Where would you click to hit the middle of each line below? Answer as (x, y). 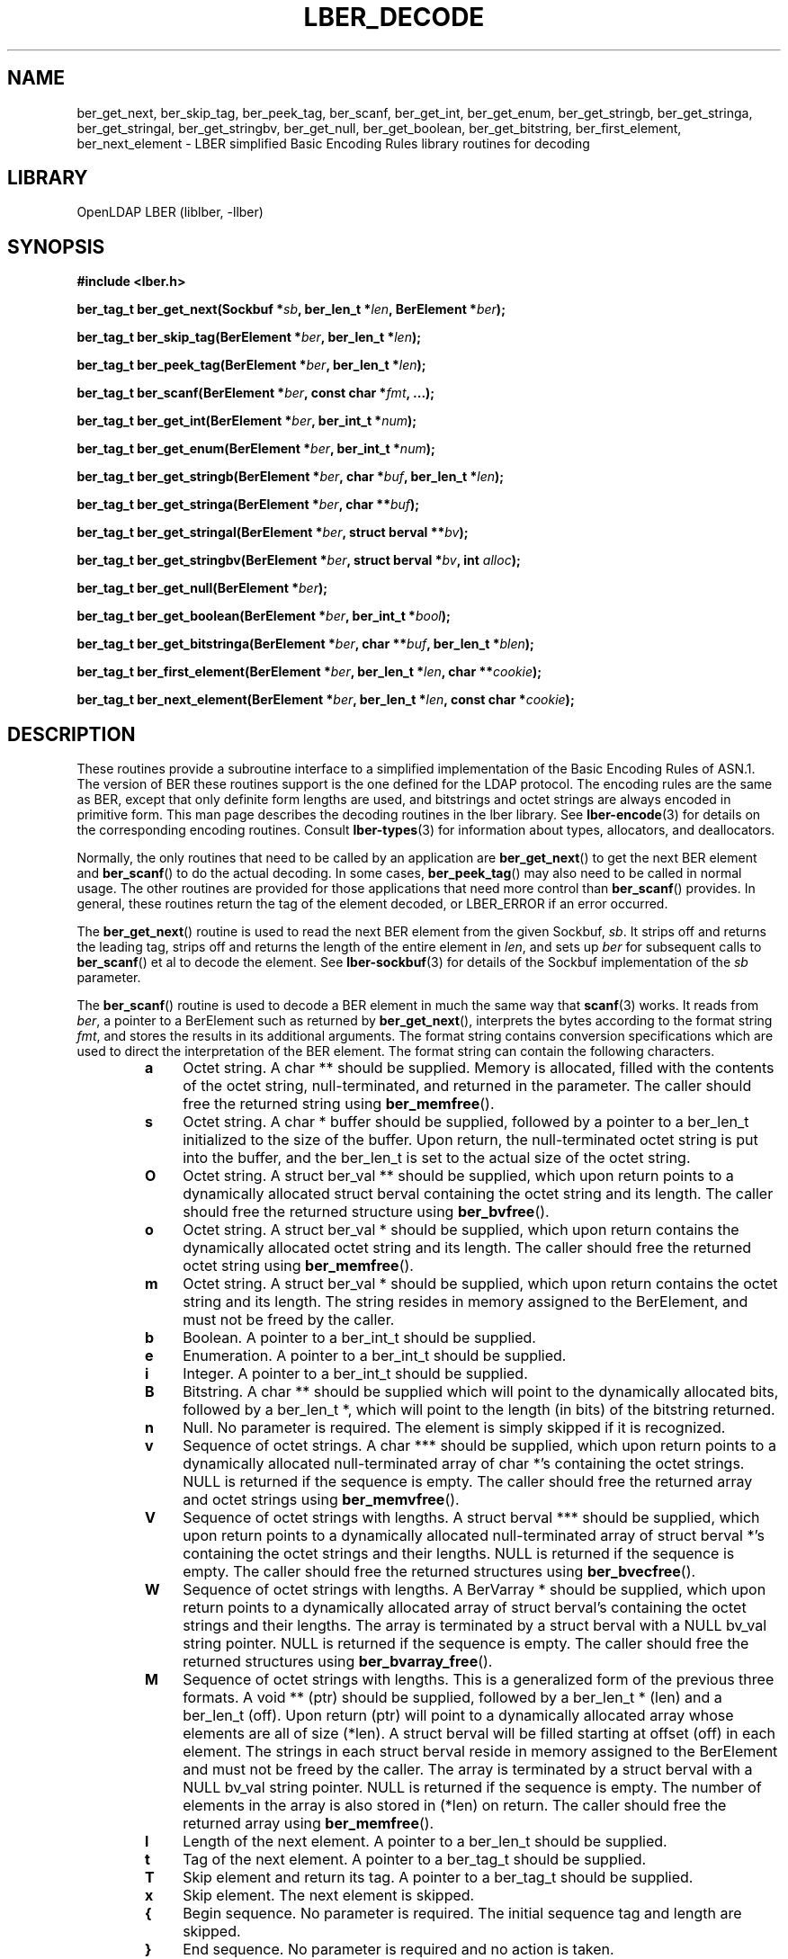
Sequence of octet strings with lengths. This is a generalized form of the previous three (479, 1680)
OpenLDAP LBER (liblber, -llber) (170, 212)
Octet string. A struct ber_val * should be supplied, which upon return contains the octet (480, 1284)
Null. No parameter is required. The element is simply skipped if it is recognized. (454, 1428)
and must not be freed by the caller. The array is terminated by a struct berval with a (468, 1770)
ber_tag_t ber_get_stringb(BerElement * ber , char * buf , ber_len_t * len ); (291, 477)
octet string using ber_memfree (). (298, 1266)
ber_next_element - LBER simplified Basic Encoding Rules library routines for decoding (333, 143)
